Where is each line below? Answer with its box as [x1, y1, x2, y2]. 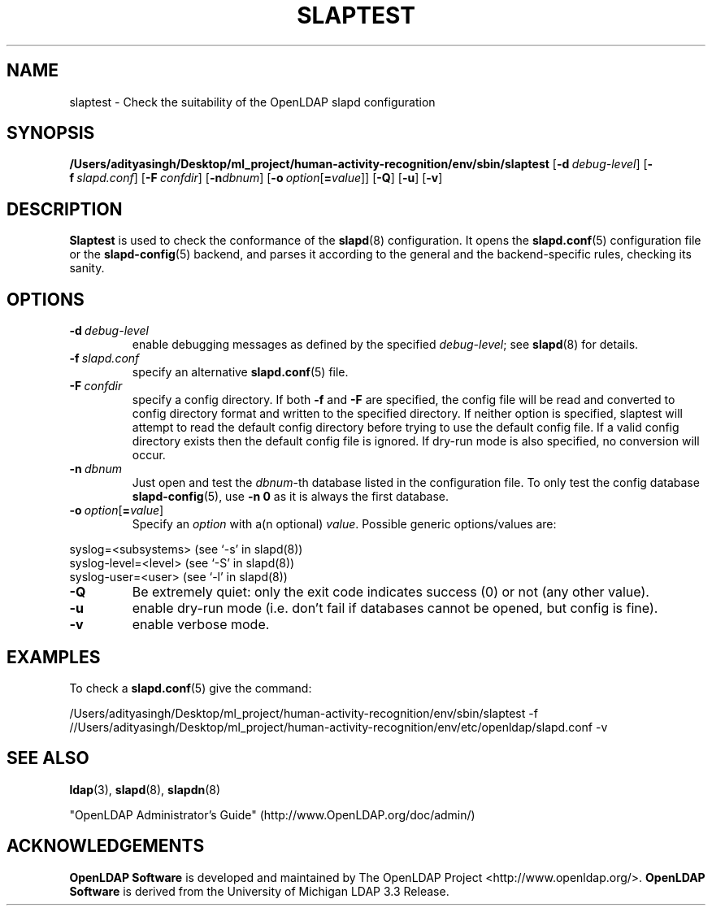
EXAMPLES [7, 646, 101, 667]
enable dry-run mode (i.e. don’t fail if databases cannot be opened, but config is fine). [132, 600, 658, 617]
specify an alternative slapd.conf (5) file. [132, 365, 349, 380]
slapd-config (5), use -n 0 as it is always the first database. [132, 489, 449, 504]
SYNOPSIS [7, 123, 95, 144]
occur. [132, 448, 166, 463]
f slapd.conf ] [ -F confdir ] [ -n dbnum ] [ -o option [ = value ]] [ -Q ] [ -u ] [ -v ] [69, 171, 443, 185]
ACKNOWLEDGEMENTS [7, 836, 205, 857]
